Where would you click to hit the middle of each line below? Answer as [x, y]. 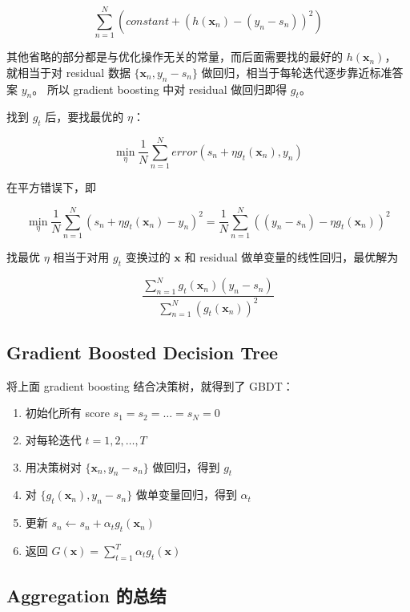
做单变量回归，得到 [186, 494]
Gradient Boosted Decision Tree [143, 353]
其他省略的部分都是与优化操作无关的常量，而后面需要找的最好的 [175, 57]
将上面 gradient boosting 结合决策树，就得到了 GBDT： [150, 385]
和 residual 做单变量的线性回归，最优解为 [291, 256]
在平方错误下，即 [51, 187]
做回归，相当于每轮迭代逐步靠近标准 [297, 72]
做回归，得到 [186, 466]
